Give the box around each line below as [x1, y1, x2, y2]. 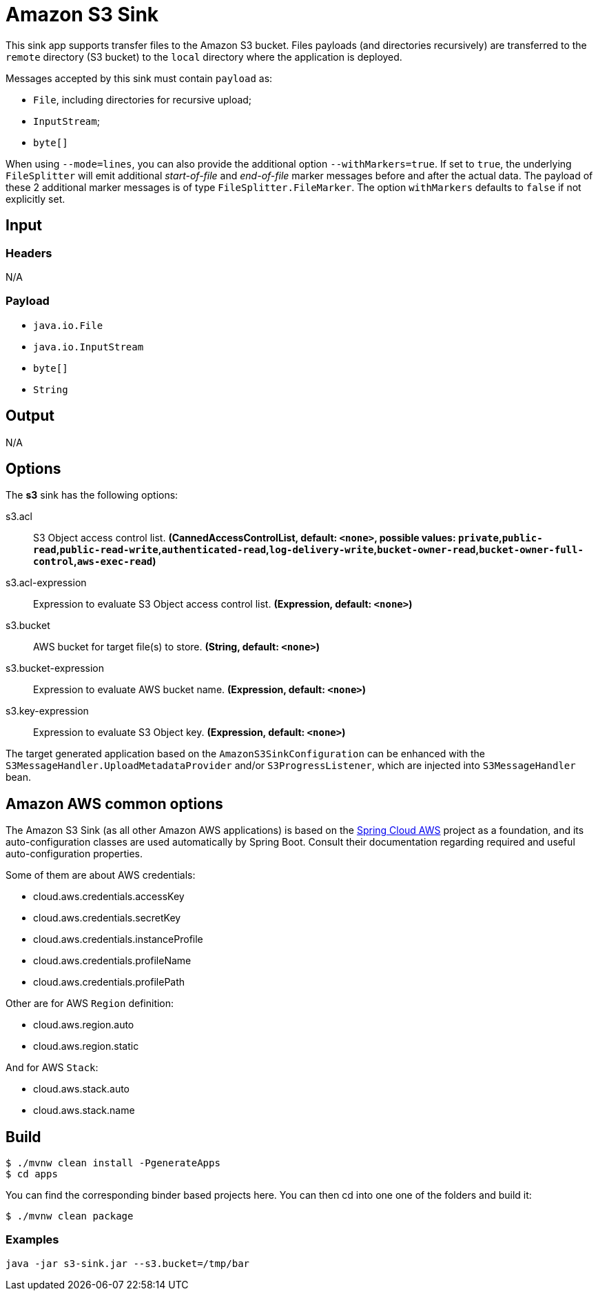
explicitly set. [6, 192, 65, 205]
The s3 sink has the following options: [6, 489, 178, 501]
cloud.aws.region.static [33, 1040, 139, 1053]
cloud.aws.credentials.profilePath [33, 976, 185, 988]
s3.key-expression [6, 705, 89, 717]
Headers [6, 246, 52, 260]
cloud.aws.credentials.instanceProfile [33, 933, 203, 946]
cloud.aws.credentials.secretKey [33, 912, 181, 924]
